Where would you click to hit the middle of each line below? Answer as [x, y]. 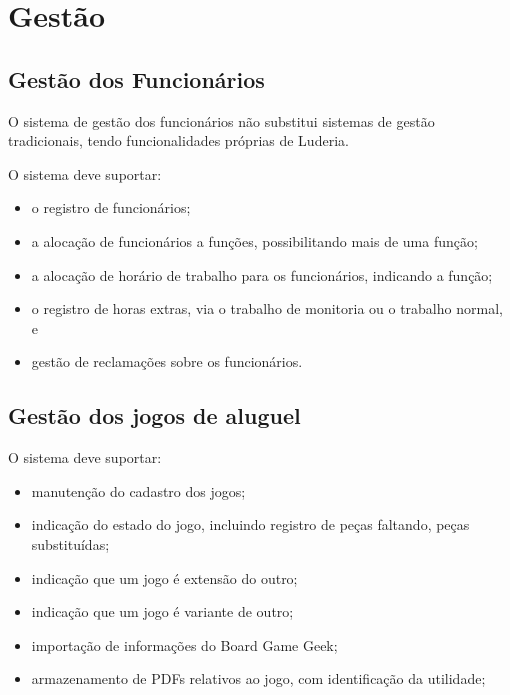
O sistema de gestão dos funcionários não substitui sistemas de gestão [221, 120]
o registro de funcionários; [111, 207]
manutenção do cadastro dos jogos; [138, 490]
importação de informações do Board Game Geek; [184, 644]
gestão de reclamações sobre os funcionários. [167, 361]
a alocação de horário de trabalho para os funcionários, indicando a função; [262, 274]
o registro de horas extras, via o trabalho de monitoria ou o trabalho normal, [267, 308]
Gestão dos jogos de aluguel [154, 415]
